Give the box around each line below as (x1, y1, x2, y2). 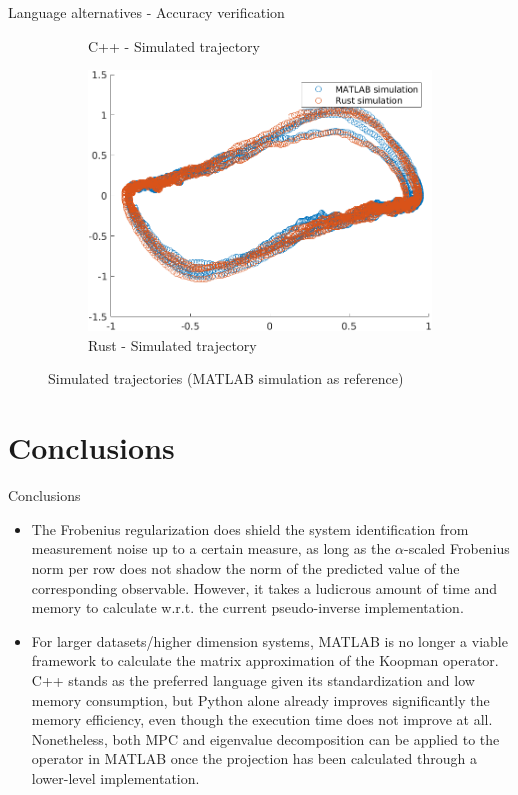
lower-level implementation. (31, 767, 200, 788)
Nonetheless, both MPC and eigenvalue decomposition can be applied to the (31, 728, 500, 749)
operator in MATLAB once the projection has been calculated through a (31, 748, 477, 769)
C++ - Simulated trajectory (88, 35, 260, 56)
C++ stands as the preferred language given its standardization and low (31, 669, 475, 690)
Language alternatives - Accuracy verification (8, 2, 285, 22)
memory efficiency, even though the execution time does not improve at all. (31, 709, 493, 730)
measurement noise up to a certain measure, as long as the (31, 538, 391, 559)
